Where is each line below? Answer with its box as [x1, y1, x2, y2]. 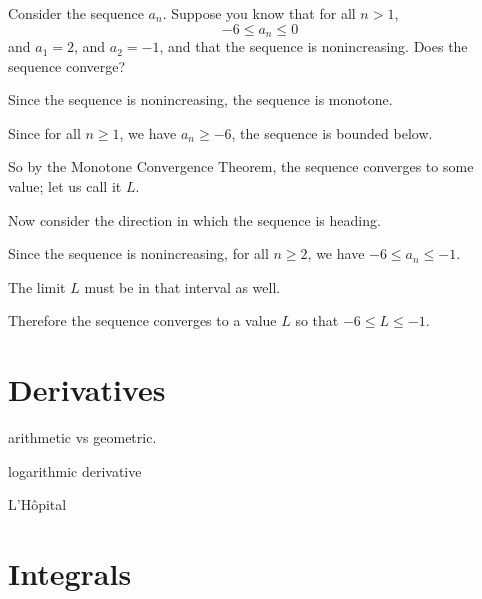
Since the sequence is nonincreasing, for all [8, 243, 269, 264]
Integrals [8, 553, 132, 594]
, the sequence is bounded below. [231, 122, 433, 143]
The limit [8, 276, 66, 297]
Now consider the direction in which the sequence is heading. [8, 209, 381, 230]
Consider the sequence [8, 3, 144, 23]
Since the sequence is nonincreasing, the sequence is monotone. [8, 89, 393, 110]
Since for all [8, 122, 81, 143]
